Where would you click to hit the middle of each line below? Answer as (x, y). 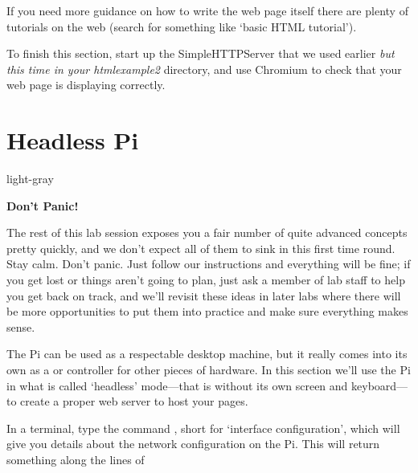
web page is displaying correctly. (86, 85)
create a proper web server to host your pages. (134, 401)
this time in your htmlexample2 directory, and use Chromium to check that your (204, 69)
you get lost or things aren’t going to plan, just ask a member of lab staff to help (206, 280)
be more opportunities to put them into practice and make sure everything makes (207, 311)
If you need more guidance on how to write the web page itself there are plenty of (207, 10)
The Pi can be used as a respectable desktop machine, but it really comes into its (207, 354)
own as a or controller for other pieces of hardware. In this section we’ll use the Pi (209, 370)
